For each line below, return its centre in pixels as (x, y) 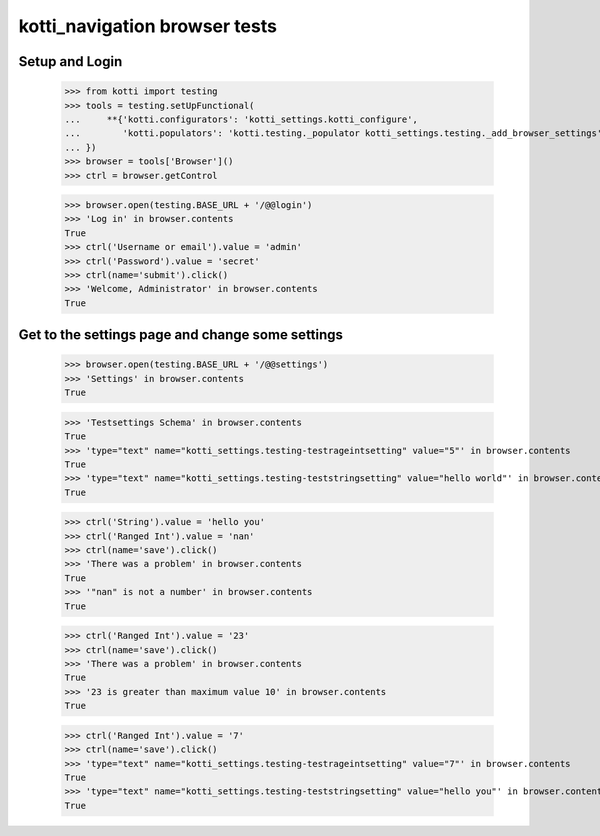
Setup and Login (70, 61)
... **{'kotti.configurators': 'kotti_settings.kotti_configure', (241, 119)
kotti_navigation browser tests (147, 26)
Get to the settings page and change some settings (181, 335)
